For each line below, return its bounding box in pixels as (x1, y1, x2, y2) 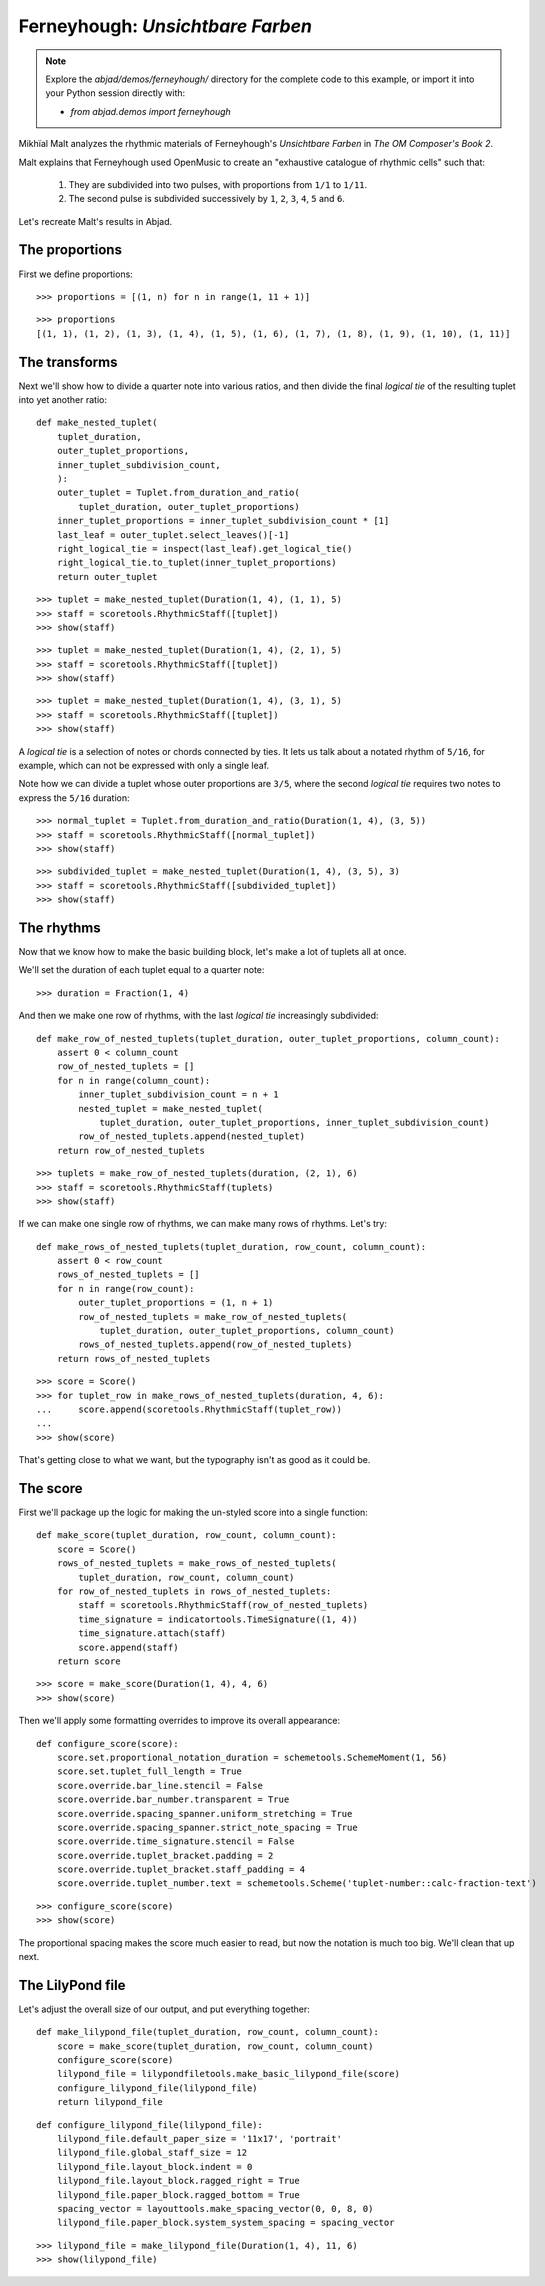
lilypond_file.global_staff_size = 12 (56, 2147, 248, 2159)
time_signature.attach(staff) (78, 1628, 227, 1639)
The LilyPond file (18, 1976, 126, 1994)
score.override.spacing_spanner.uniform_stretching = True (56, 1808, 353, 1819)
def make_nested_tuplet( (36, 417, 158, 429)
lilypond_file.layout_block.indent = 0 (56, 2161, 253, 2172)
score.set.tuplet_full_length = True (56, 1766, 242, 1777)
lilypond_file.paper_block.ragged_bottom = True (56, 2189, 300, 2200)
